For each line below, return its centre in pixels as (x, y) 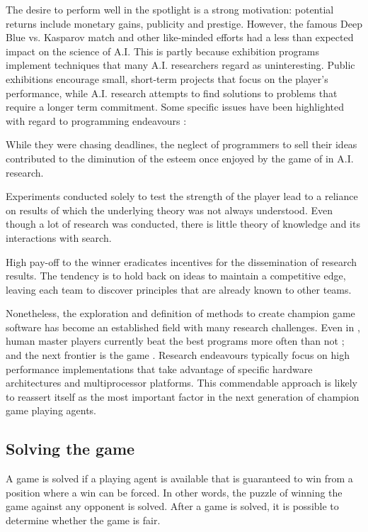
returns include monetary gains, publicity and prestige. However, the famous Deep (184, 23)
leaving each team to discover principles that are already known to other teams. (179, 289)
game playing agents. (51, 410)
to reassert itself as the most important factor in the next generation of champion (183, 396)
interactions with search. (59, 237)
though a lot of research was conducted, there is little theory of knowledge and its (183, 224)
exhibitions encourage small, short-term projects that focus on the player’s (167, 78)
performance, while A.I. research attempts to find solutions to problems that (172, 93)
